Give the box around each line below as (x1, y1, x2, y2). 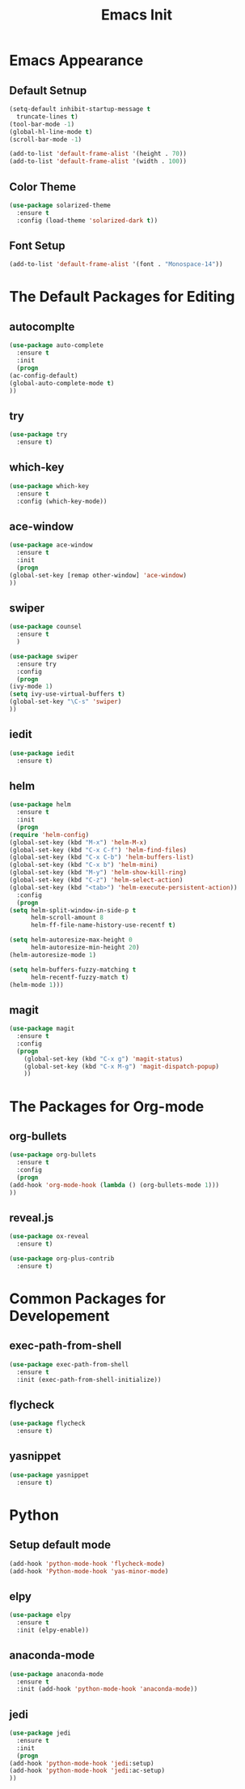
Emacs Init (100, 6, 173, 24)
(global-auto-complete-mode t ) (9, 379, 115, 387)
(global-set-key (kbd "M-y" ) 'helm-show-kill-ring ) (9, 869, 187, 877)
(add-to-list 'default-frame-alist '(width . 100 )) (9, 157, 187, 165)
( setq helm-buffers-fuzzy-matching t (9, 965, 137, 974)
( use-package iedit (9, 749, 75, 757)
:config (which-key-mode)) (16, 497, 108, 505)
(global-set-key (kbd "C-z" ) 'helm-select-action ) (9, 876, 184, 884)
